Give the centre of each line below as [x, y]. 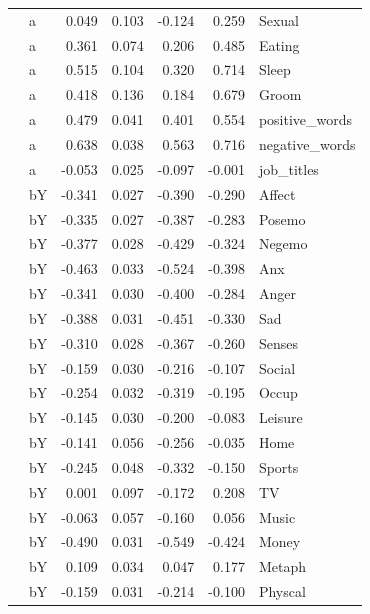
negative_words [307, 143]
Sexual [278, 19]
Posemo [282, 218]
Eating [279, 44]
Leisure [280, 417]
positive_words [305, 119]
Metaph [282, 566]
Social [277, 367]
